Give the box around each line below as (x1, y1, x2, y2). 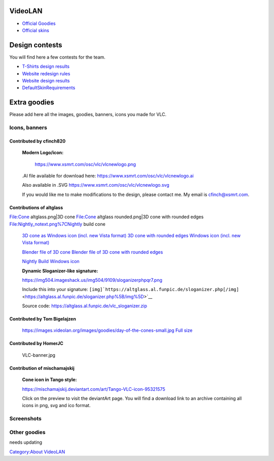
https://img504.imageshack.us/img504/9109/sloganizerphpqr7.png (22, 277, 162, 283)
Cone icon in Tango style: (22, 377, 77, 383)
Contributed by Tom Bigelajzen (9, 316, 76, 322)
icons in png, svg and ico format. (22, 402, 91, 409)
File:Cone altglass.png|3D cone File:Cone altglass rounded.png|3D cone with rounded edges (9, 214, 204, 220)
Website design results (22, 77, 70, 83)
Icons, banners (9, 124, 48, 131)
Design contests (9, 41, 62, 49)
